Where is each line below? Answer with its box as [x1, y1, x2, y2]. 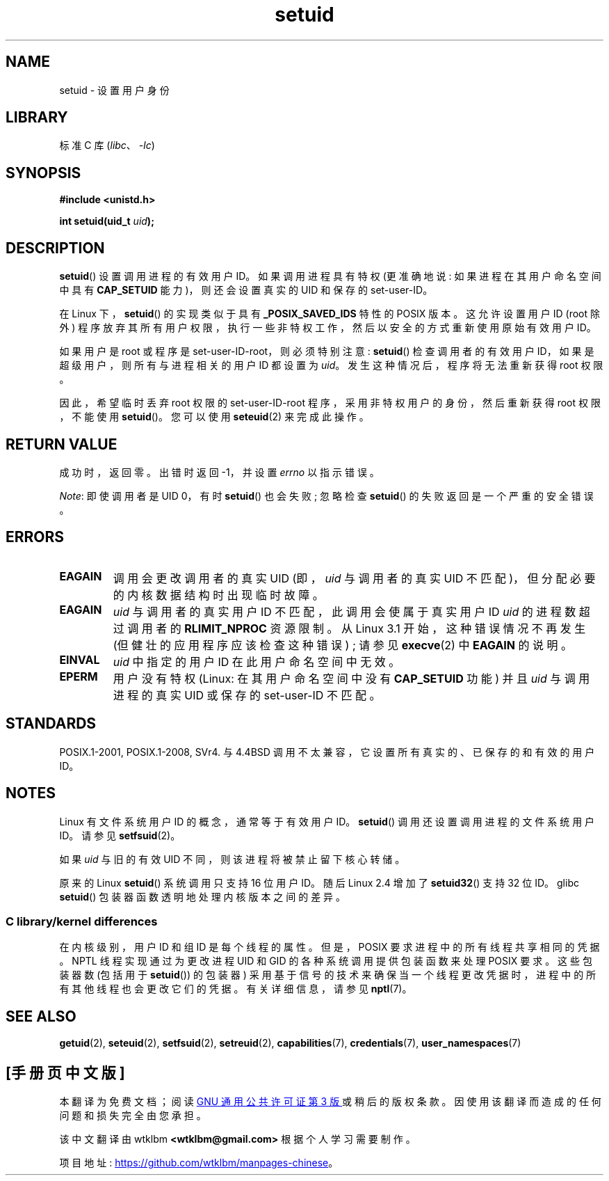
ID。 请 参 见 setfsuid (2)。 [59, 829, 181, 841]
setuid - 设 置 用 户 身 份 [59, 84, 170, 96]
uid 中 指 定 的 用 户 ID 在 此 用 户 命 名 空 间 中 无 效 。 [113, 654, 400, 669]
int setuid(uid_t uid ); [59, 215, 154, 228]
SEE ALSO [6, 1007, 76, 1025]
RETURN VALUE [6, 435, 117, 453]
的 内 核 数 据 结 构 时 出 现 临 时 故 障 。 [113, 587, 324, 602]
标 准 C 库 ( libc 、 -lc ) [59, 139, 155, 152]
